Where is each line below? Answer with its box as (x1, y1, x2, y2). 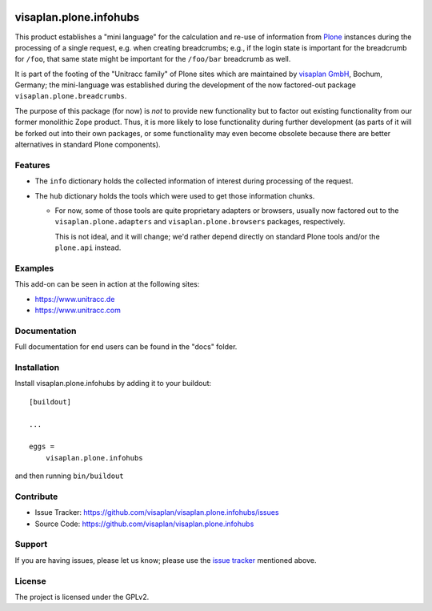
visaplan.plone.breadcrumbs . (14, 91, 127, 101)
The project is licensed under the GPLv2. (14, 592, 150, 601)
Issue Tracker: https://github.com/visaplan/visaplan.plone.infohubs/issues (34, 508, 279, 517)
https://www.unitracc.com (34, 305, 122, 316)
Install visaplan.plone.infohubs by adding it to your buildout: (14, 379, 212, 388)
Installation (14, 361, 60, 372)
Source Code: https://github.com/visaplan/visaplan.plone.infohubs (34, 519, 254, 529)
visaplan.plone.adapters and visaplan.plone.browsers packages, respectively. (54, 217, 346, 227)
